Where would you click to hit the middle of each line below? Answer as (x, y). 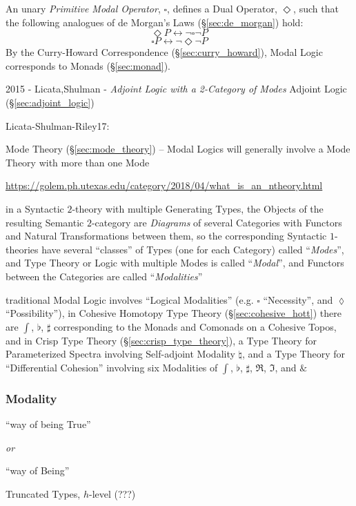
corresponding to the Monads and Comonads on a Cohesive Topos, (195, 326)
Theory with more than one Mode (78, 162)
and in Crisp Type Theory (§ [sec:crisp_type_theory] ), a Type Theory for (161, 340)
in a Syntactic (35, 208)
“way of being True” (48, 424)
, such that (316, 8)
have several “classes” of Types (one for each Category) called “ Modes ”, (193, 249)
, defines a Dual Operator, (222, 8)
